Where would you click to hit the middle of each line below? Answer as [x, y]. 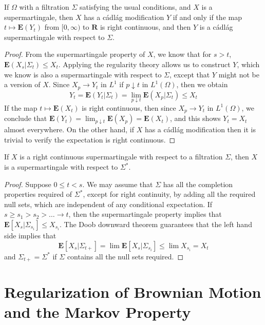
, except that [190, 74]
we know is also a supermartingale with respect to [83, 74]
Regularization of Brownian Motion [133, 292]
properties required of [38, 194]
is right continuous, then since [129, 107]
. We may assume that [118, 184]
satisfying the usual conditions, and [135, 7]
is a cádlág [216, 27]
